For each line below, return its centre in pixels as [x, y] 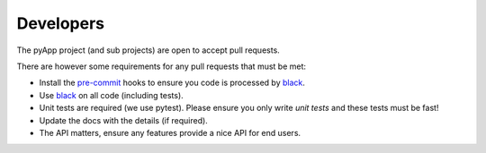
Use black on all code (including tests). [111, 95]
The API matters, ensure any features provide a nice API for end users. [170, 132]
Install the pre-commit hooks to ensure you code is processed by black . [172, 83]
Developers [61, 23]
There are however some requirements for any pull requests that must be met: [161, 66]
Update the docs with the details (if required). [124, 120]
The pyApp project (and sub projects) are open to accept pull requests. [148, 50]
